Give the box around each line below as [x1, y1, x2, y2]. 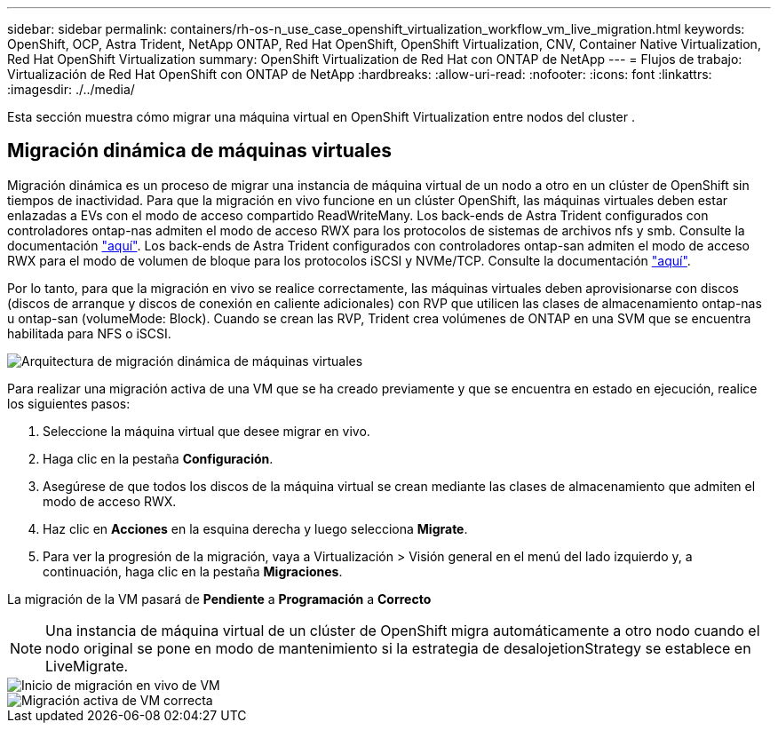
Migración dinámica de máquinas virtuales [7, 139, 392, 163]
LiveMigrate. [45, 656, 129, 675]
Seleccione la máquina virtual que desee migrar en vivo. [43, 423, 370, 439]
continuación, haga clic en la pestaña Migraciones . [43, 563, 343, 579]
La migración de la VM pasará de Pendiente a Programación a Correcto [7, 591, 432, 607]
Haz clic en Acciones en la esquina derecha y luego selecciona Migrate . [43, 520, 468, 536]
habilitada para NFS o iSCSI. [7, 325, 171, 341]
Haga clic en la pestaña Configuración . [43, 450, 274, 466]
